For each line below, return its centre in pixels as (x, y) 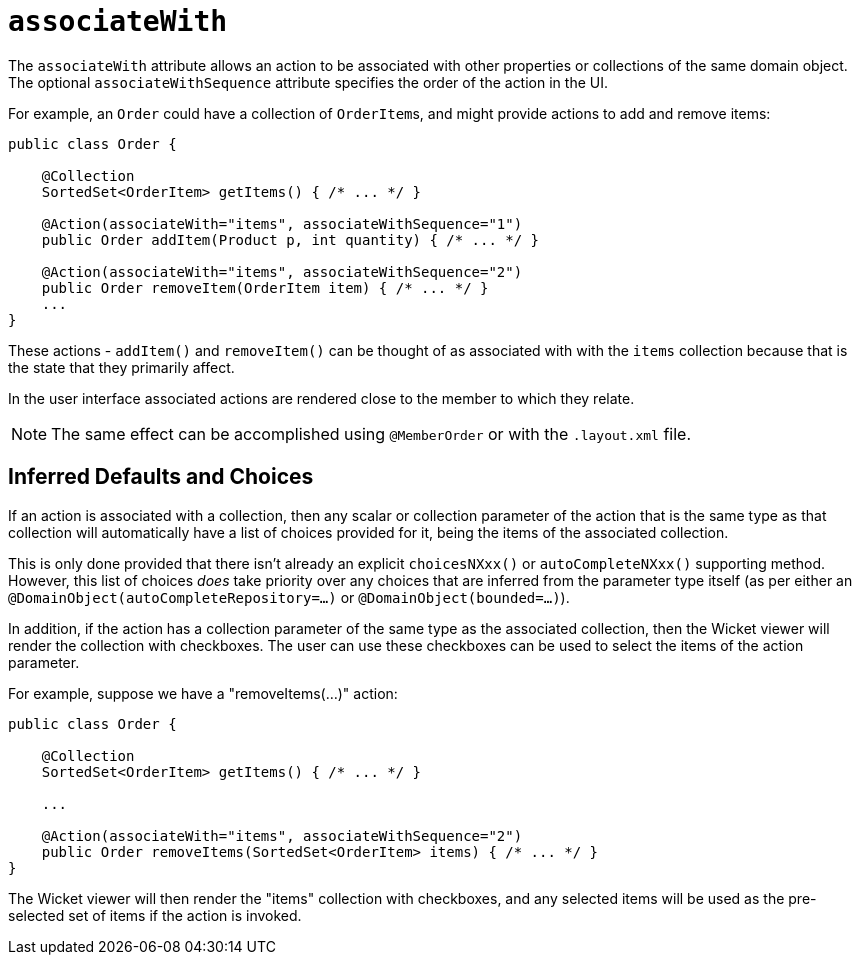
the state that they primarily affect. (121, 367)
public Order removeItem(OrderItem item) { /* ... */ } (265, 287)
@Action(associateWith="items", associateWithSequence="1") (282, 223)
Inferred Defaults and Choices (161, 477)
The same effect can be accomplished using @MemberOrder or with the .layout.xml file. (371, 433)
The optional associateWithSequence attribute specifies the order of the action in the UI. (308, 82)
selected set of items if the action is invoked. (155, 915)
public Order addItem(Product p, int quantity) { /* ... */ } (290, 239)
